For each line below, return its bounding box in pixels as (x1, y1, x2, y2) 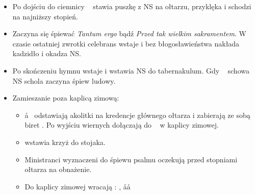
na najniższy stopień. (12, 11, 78, 21)
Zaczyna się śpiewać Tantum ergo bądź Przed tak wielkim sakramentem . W (12, 28, 246, 39)
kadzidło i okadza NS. (12, 48, 82, 59)
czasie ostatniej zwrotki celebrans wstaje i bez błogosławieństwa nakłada (12, 38, 240, 48)
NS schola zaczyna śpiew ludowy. (12, 75, 116, 86)
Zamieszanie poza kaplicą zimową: (12, 92, 119, 103)
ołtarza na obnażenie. (24, 164, 92, 175)
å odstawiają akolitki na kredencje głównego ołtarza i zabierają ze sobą (24, 109, 250, 120)
